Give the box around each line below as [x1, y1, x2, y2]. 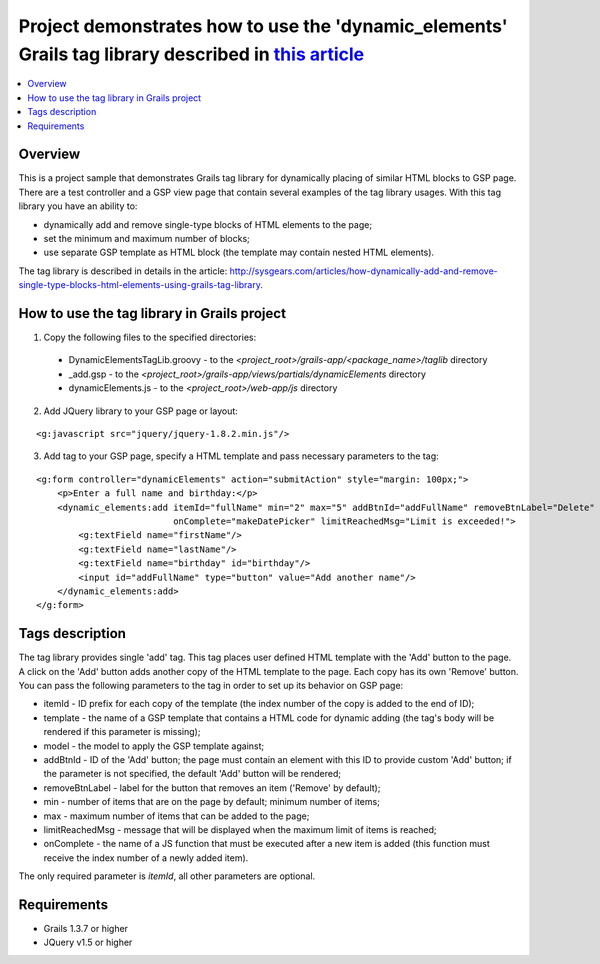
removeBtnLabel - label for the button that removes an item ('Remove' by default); [43, 781, 381, 794]
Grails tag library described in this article [18, 43, 365, 65]
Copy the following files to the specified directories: [43, 331, 257, 344]
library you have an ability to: [18, 200, 138, 212]
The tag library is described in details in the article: [18, 265, 228, 277]
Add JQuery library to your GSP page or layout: [43, 405, 239, 417]
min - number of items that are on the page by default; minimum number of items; [43, 796, 380, 808]
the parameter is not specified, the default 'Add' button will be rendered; [43, 768, 342, 780]
